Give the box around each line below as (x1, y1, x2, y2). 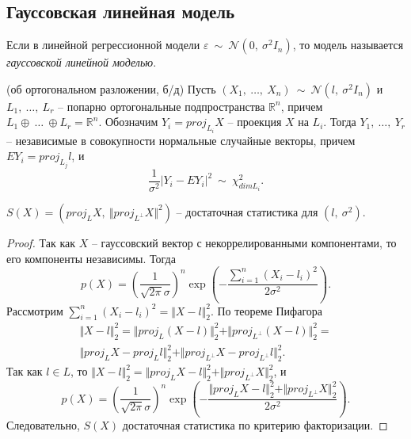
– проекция (227, 113, 282, 130)
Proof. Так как (6, 234, 76, 250)
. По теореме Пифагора (210, 302, 323, 319)
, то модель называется (292, 36, 404, 53)
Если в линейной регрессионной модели (6, 36, 200, 53)
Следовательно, (6, 417, 80, 433)
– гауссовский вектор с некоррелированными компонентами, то (91, 234, 397, 250)
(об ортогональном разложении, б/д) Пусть (6, 80, 216, 97)
